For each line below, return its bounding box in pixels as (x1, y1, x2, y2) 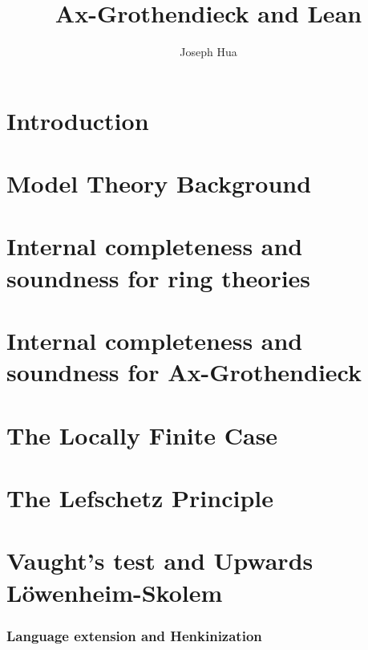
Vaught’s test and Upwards (6, 544, 313, 577)
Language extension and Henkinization (6, 625, 262, 645)
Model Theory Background (6, 167, 312, 200)
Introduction (6, 104, 149, 136)
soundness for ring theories (6, 261, 311, 294)
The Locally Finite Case (6, 418, 278, 451)
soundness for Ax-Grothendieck (6, 355, 362, 388)
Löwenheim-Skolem (6, 575, 223, 608)
